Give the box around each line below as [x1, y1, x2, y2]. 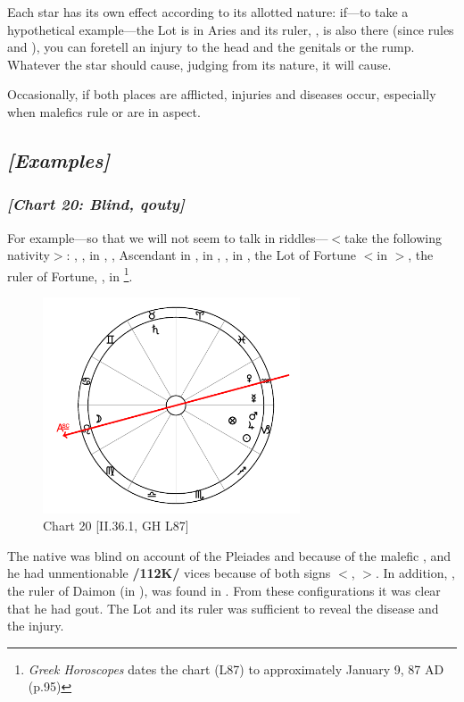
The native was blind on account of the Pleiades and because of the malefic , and [7, 546, 452, 564]
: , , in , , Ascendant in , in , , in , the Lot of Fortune [66, 246, 356, 264]
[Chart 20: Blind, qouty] [7, 193, 185, 215]
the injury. [7, 616, 64, 635]
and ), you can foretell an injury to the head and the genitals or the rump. [7, 38, 415, 56]
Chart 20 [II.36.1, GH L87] [43, 516, 189, 535]
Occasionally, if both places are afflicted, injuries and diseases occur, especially [7, 85, 436, 104]
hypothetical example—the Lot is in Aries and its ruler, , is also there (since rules [7, 20, 454, 38]
